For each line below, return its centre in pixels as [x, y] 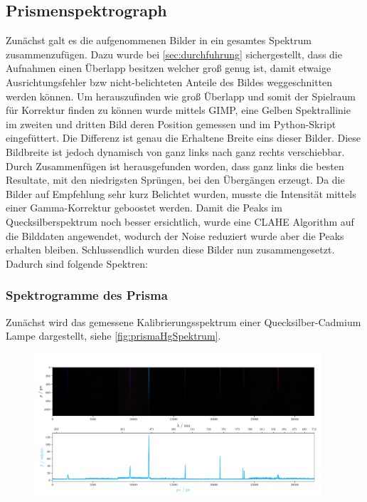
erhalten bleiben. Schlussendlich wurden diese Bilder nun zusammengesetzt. [170, 250]
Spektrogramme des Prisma [87, 295]
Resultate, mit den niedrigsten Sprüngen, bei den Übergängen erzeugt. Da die [175, 180]
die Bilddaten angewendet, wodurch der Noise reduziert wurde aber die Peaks [175, 235]
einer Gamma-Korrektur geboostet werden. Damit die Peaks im [144, 208]
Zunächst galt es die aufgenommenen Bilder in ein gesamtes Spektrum [159, 40]
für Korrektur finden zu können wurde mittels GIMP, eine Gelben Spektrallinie [178, 110]
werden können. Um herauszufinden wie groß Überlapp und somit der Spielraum [181, 96]
